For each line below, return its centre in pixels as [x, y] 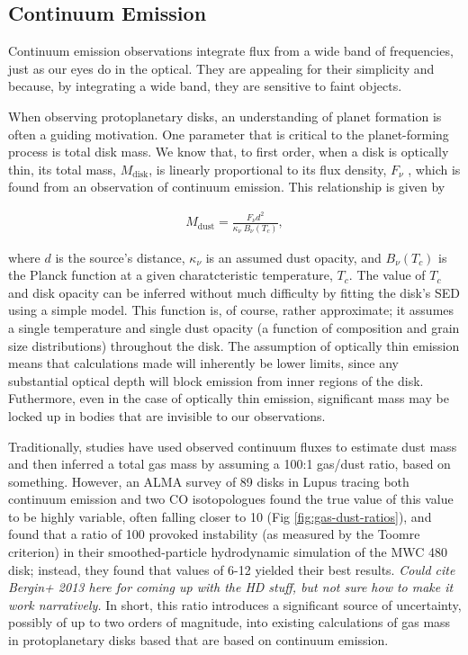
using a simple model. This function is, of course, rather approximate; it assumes [231, 310]
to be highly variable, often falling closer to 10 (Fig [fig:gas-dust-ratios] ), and [220, 516]
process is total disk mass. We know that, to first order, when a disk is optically [229, 152]
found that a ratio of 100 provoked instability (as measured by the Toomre [214, 534]
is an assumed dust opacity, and [293, 257]
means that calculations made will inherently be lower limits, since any [203, 363]
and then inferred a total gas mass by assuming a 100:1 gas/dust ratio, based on [229, 464]
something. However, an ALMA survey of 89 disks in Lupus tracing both [209, 481]
